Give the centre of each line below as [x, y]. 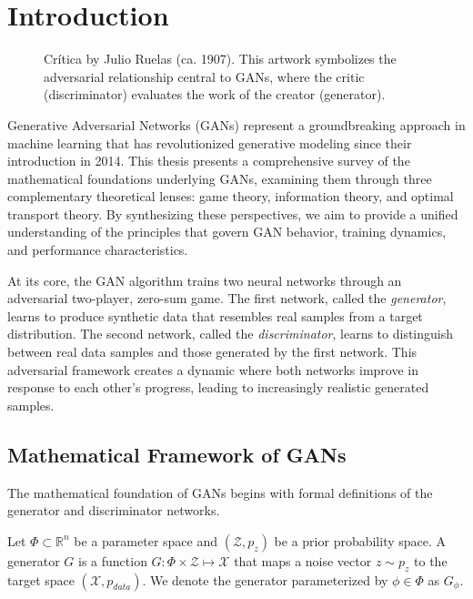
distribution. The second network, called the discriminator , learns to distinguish [231, 334]
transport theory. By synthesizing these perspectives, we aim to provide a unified [233, 213]
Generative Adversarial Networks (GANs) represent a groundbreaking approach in [236, 124]
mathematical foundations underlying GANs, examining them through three [220, 178]
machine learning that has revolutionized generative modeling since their [210, 142]
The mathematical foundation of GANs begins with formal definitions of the [220, 492]
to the [431, 560]
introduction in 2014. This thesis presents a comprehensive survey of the [209, 161]
